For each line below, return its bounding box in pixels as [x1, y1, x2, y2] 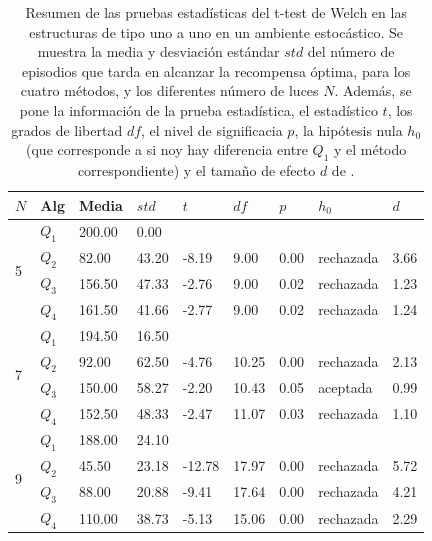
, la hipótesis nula [294, 119, 403, 140]
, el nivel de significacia [141, 119, 283, 140]
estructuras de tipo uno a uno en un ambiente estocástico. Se [29, 21, 404, 42]
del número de [307, 41, 395, 62]
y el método [333, 139, 407, 160]
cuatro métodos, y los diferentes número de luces [20, 80, 319, 101]
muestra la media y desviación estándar [37, 41, 280, 62]
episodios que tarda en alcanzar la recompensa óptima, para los [22, 60, 411, 81]
